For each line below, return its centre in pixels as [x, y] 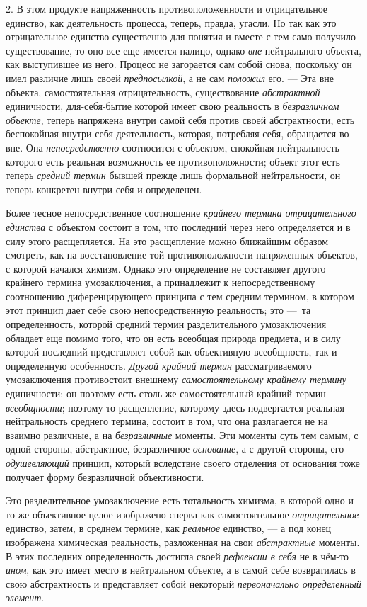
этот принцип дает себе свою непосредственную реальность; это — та [158, 310]
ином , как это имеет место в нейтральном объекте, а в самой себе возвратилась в [181, 570]
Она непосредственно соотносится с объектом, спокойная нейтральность [182, 147]
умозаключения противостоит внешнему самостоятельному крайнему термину [176, 379]
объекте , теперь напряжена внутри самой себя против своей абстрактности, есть [180, 119]
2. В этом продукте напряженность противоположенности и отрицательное [167, 8]
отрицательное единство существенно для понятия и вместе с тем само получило [181, 36]
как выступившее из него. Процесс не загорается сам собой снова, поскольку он [179, 64]
